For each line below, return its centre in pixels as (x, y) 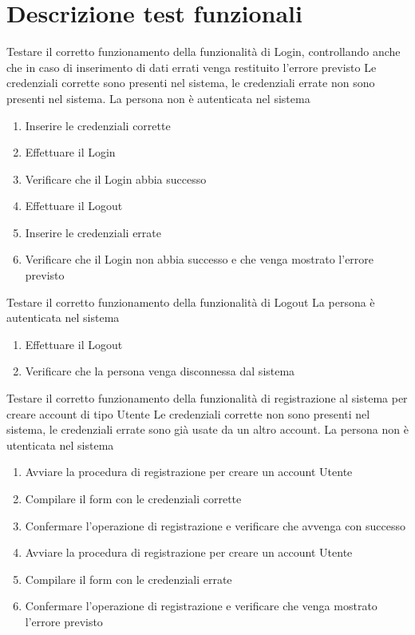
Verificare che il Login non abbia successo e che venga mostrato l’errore (200, 259)
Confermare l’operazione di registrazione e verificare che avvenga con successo (215, 525)
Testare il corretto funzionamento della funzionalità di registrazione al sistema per (207, 398)
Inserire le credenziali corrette (98, 125)
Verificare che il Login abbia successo (116, 179)
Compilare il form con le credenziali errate (128, 579)
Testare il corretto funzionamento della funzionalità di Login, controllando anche (204, 52)
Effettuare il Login (70, 152)
